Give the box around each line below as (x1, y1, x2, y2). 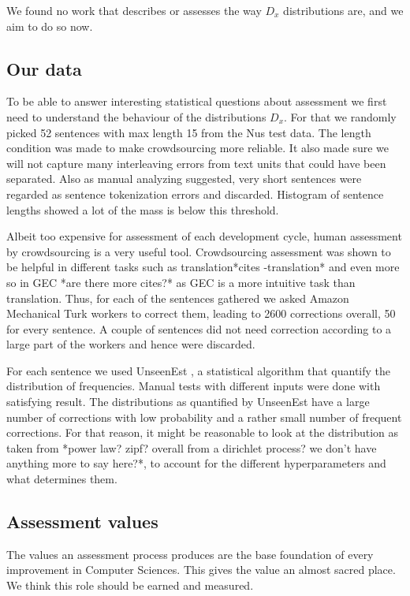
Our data (6, 56, 82, 80)
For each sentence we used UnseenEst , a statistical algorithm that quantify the (6, 362, 391, 378)
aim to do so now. (6, 17, 93, 34)
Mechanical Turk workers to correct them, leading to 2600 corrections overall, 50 (6, 305, 396, 322)
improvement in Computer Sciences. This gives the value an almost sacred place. (6, 561, 396, 578)
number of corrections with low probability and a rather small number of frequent (6, 408, 402, 425)
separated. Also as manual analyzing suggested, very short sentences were (6, 170, 362, 187)
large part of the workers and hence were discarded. (6, 336, 255, 352)
